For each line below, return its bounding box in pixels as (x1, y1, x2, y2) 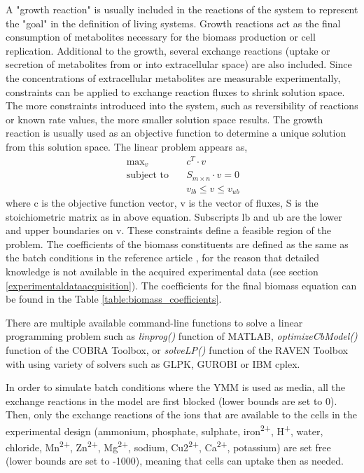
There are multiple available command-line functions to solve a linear (6, 315, 303, 329)
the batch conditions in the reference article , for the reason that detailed (6, 250, 319, 265)
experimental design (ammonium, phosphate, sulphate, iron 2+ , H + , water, (6, 421, 323, 438)
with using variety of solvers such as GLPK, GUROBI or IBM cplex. (6, 356, 300, 371)
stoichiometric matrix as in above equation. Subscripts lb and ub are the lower (6, 209, 342, 224)
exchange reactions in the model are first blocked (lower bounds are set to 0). (6, 393, 337, 408)
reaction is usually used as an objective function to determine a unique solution (6, 125, 346, 140)
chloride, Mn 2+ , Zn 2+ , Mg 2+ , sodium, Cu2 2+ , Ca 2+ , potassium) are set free (6, 438, 331, 454)
